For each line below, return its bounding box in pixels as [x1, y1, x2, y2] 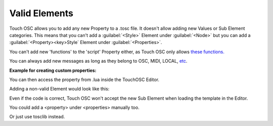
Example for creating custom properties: [9, 67, 97, 73]
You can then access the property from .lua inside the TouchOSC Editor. [9, 76, 159, 82]
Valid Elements [9, 8, 73, 19]
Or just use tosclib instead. [9, 114, 65, 120]
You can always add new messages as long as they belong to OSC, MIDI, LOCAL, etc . [9, 58, 188, 64]
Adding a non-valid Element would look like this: [9, 86, 110, 92]
